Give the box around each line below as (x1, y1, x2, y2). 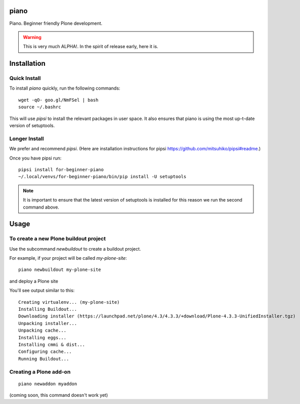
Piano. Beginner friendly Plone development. (9, 20, 103, 26)
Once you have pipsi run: (9, 155, 62, 161)
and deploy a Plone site (9, 278, 58, 284)
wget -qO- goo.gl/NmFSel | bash (18, 97, 99, 103)
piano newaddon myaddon (18, 381, 77, 387)
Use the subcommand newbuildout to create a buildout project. (9, 246, 141, 252)
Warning (23, 34, 41, 40)
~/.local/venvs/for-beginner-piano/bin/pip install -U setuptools (18, 174, 187, 180)
